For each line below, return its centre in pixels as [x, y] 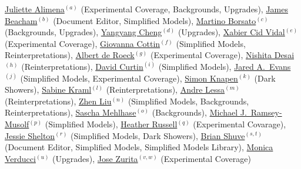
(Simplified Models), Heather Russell [111, 124]
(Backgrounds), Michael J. [199, 112]
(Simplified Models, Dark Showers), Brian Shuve [158, 135]
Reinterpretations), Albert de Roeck [70, 55]
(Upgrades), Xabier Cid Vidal [231, 32]
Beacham [21, 20]
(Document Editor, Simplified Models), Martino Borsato [155, 20]
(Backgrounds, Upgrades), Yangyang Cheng [83, 32]
